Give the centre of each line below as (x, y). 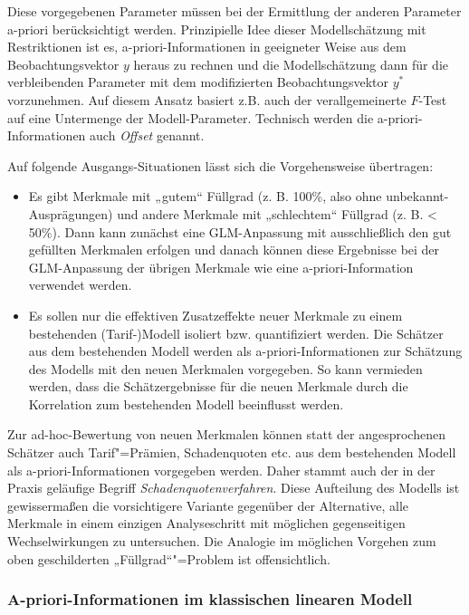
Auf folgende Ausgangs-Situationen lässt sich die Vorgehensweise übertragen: (220, 165)
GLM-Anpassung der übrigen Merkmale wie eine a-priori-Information (221, 267)
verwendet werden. (80, 285)
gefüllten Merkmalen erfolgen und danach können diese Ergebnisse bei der (234, 250)
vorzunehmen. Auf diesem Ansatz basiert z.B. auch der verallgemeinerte (207, 99)
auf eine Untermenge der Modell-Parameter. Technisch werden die (191, 117)
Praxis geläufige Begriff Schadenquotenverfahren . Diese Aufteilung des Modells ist (234, 488)
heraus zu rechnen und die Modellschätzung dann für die (291, 64)
